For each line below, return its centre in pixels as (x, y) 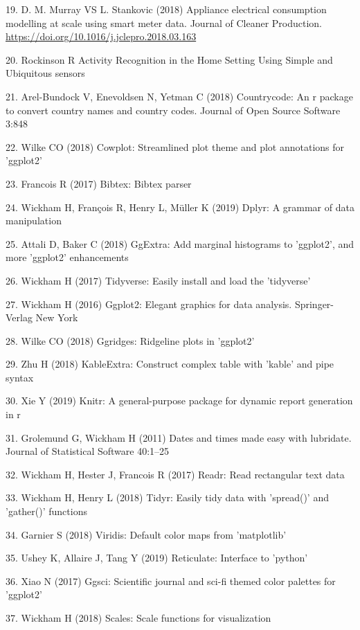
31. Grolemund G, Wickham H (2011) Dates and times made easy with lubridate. (179, 437)
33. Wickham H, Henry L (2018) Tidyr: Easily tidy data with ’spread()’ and (167, 497)
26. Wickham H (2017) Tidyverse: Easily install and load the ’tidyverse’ (158, 280)
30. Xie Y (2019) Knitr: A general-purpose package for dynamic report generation (179, 400)
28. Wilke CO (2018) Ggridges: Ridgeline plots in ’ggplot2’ (130, 340)
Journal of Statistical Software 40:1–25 (88, 451)
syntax (20, 377)
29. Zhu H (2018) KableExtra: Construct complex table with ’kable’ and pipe (170, 364)
